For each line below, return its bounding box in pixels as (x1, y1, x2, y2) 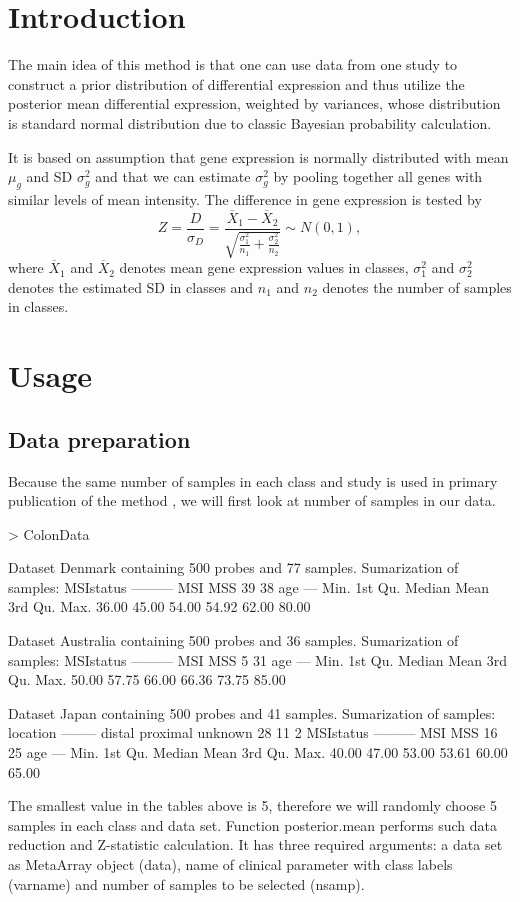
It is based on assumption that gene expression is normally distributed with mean (8, 146, 509, 167)
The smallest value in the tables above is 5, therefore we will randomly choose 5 (8, 795, 497, 816)
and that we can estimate (95, 166, 251, 187)
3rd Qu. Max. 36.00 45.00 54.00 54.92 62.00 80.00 (8, 596, 311, 617)
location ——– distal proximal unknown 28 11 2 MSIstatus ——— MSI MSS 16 (8, 722, 498, 743)
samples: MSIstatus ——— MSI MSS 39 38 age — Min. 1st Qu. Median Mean (8, 576, 490, 597)
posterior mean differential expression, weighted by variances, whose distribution (8, 93, 501, 114)
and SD (26, 166, 73, 187)
